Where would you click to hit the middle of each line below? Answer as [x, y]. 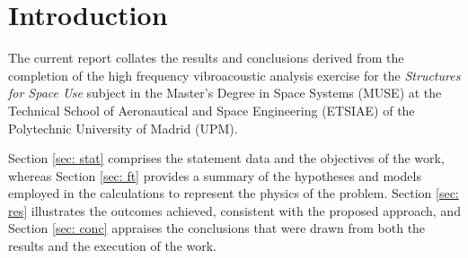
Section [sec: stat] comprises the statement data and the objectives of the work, [226, 158]
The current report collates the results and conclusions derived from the [206, 58]
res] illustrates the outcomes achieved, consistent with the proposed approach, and [234, 210]
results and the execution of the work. [113, 246]
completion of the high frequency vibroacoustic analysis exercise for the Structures [234, 75]
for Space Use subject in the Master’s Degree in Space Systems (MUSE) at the [225, 93]
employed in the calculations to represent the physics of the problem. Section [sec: [234, 193]
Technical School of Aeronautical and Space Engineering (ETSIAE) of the [212, 110]
